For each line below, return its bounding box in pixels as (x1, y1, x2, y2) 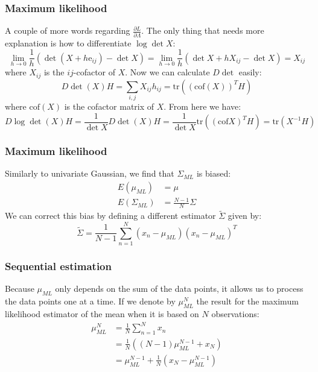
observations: (211, 307, 259, 320)
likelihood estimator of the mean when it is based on (5, 307, 199, 320)
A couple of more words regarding (5, 24, 130, 37)
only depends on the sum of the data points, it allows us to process (55, 282, 304, 295)
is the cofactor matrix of (64, 99, 154, 112)
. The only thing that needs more (141, 24, 264, 37)
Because (5, 282, 34, 295)
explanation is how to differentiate (5, 36, 132, 49)
